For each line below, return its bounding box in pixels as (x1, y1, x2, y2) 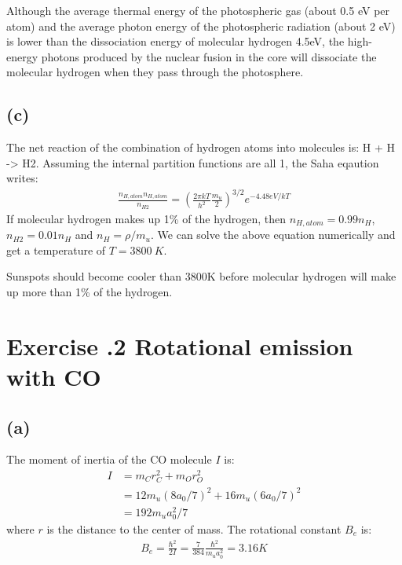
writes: (6, 170, 38, 186)
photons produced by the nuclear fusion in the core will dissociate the (41, 48, 377, 64)
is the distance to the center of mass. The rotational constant (46, 520, 342, 537)
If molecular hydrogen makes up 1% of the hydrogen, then (6, 210, 287, 226)
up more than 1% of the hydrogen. (6, 283, 173, 299)
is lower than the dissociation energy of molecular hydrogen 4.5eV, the (6, 33, 345, 50)
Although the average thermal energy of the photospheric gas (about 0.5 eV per (6, 2, 390, 18)
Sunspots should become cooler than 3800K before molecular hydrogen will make (6, 268, 397, 284)
